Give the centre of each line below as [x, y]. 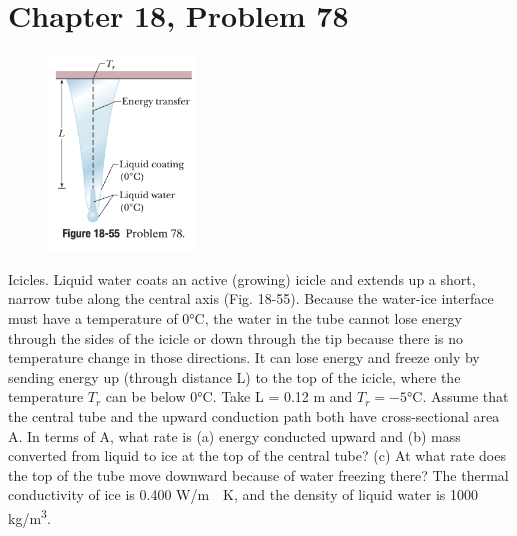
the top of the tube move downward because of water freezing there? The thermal [258, 474]
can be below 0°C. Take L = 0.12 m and [229, 396]
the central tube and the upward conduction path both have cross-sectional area [254, 415]
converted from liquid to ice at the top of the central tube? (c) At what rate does [257, 455]
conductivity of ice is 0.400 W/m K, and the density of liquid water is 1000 [243, 494]
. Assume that [465, 396]
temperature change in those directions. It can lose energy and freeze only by [244, 357]
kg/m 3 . [29, 516]
